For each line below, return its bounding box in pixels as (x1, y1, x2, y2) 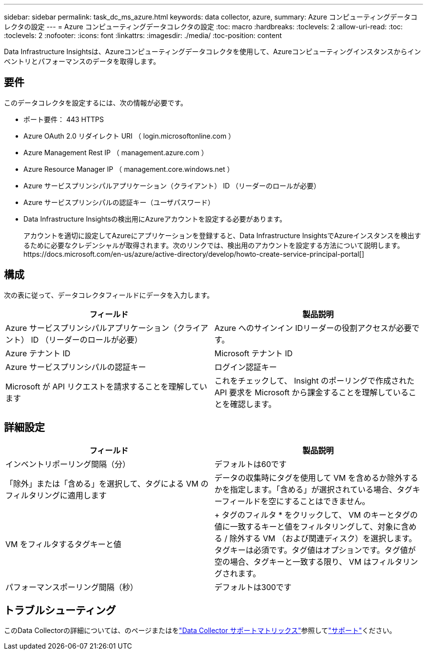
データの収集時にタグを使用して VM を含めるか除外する (214, 472, 419, 483)
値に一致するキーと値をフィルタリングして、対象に (214, 521, 401, 531)
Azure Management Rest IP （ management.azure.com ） (23, 148, 208, 157)
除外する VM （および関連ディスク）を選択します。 (229, 533, 417, 543)
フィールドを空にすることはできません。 (222, 496, 370, 506)
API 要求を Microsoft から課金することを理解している (214, 387, 409, 397)
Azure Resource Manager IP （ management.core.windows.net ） (23, 164, 234, 173)
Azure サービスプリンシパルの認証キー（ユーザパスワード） (23, 198, 215, 206)
